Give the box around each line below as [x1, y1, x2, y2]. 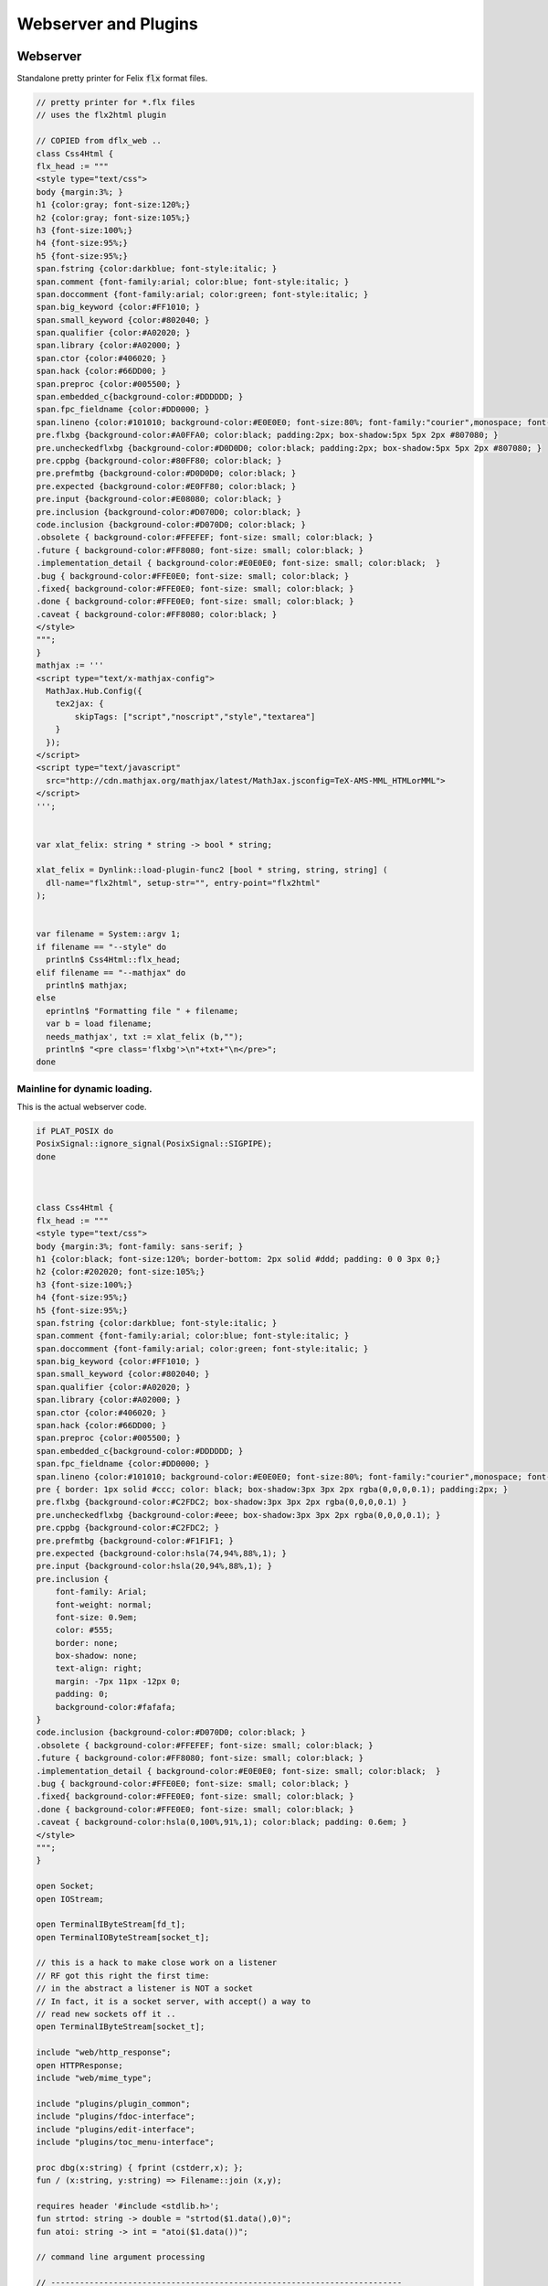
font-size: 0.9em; [55, 1612, 138, 1622]
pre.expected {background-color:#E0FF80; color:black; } [36, 481, 297, 491]
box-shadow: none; [55, 1650, 138, 1661]
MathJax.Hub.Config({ [46, 686, 143, 697]
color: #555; [55, 1625, 114, 1636]
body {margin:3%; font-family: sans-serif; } [36, 1241, 244, 1252]
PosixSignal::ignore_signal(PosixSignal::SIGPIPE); [36, 1138, 273, 1149]
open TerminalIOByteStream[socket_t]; [36, 1932, 210, 1942]
